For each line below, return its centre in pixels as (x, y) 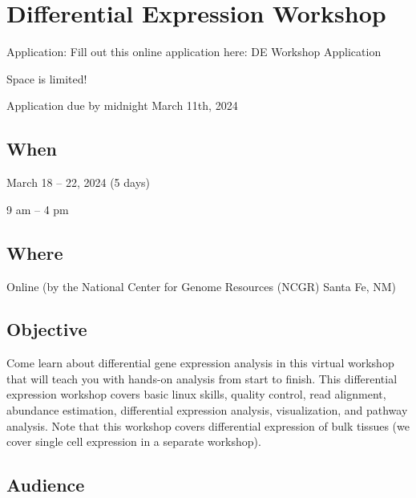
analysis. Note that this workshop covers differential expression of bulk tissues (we (208, 425)
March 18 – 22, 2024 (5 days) (78, 182)
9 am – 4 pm (38, 209)
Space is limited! (47, 78)
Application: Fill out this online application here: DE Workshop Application (194, 52)
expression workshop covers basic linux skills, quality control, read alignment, (196, 394)
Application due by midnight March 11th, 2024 (122, 105)
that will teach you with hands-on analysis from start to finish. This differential (202, 378)
